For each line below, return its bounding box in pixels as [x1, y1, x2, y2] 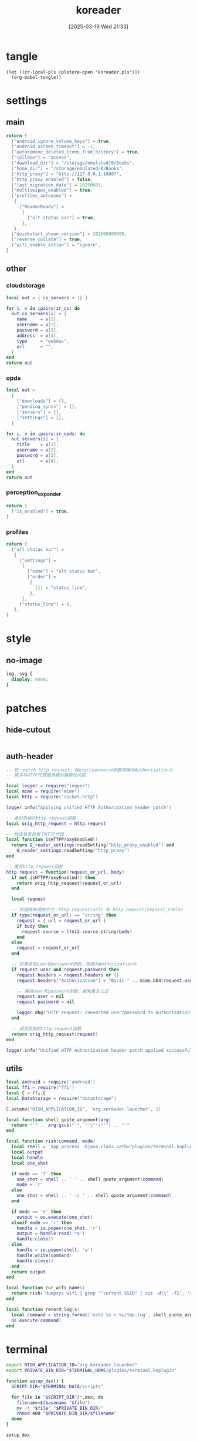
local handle [11, 1155, 43, 1161]
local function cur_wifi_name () [6, 1285, 85, 1291]
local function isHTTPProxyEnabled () [6, 837, 98, 842]
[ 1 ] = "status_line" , [35, 584, 88, 591]
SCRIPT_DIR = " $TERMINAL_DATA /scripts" [11, 1383, 104, 1389]
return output [11, 1269, 46, 1275]
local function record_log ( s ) [6, 1306, 80, 1312]
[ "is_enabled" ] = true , [11, 508, 69, 514]
